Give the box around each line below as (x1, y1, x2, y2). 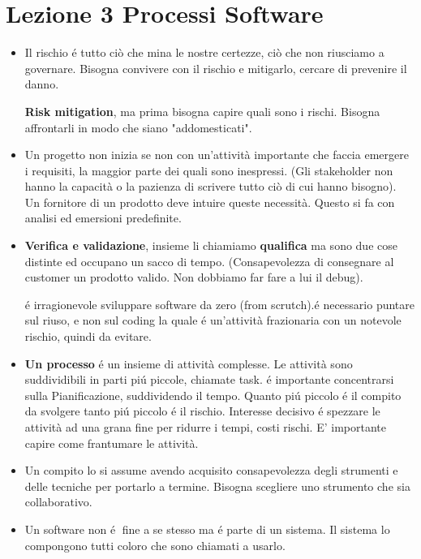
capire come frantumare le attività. (24, 434, 199, 451)
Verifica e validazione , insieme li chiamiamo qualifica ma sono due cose (24, 237, 397, 254)
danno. (24, 75, 59, 92)
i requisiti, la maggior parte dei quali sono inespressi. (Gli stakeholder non (24, 161, 393, 178)
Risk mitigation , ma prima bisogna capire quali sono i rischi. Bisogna (24, 102, 380, 119)
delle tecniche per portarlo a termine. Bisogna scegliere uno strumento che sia (24, 477, 410, 494)
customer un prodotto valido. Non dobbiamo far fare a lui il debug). (24, 269, 363, 286)
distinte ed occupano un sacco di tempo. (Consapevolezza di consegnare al (24, 252, 394, 269)
